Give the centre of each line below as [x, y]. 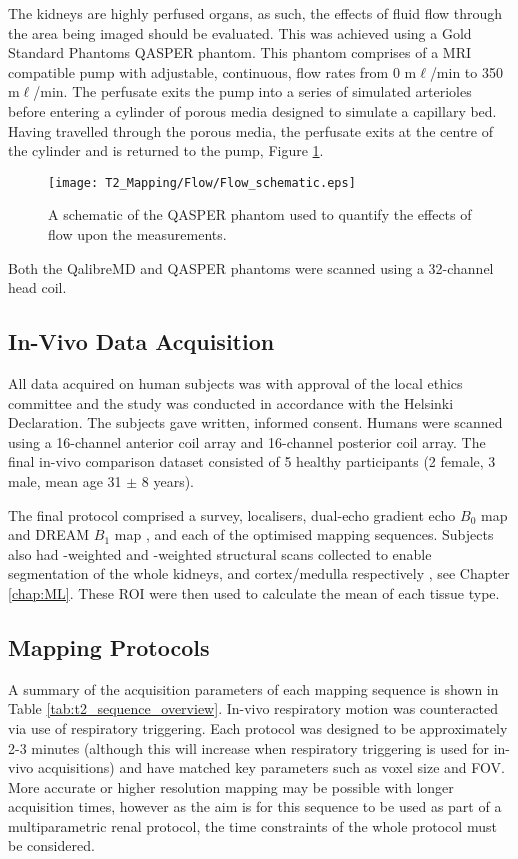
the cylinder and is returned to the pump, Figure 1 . [166, 150]
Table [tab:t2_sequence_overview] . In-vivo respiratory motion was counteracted [253, 708]
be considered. [51, 845]
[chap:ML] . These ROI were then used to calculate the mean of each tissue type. [254, 592]
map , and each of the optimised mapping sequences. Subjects [304, 534]
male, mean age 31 [65, 480]
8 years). [167, 480]
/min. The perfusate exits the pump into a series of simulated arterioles [252, 91]
